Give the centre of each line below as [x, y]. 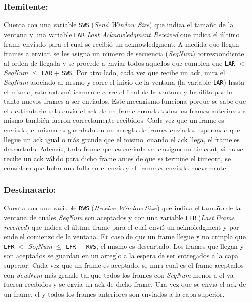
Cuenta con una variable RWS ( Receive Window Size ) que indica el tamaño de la [122, 208]
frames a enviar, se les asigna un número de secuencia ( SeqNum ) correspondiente [124, 53]
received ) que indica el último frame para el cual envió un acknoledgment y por [122, 227]
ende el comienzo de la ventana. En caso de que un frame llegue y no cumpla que [125, 236]
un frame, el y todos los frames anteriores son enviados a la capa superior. [114, 293]
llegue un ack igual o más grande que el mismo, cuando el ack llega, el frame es [122, 139]
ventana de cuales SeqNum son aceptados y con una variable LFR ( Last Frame [119, 217]
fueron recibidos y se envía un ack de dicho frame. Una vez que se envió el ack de [125, 284]
